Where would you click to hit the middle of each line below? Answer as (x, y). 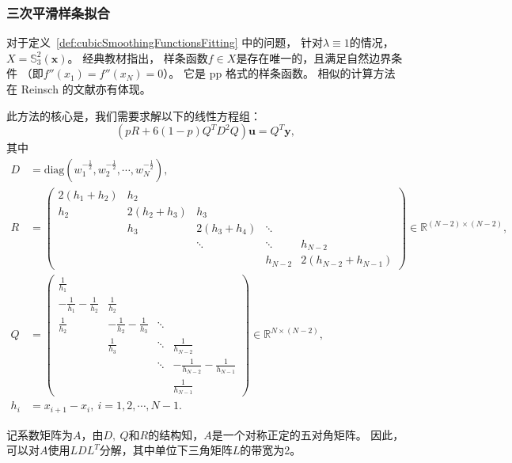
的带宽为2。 (271, 450)
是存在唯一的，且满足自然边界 (314, 57)
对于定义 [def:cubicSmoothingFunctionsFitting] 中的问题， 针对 (165, 42)
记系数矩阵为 (40, 434)
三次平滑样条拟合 (58, 12)
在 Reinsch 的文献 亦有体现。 (79, 89)
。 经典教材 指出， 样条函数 (138, 57)
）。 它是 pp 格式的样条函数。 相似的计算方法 (279, 73)
